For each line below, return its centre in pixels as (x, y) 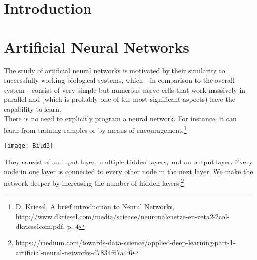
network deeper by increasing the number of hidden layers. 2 (94, 182)
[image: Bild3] (29, 146)
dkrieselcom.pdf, (40, 226)
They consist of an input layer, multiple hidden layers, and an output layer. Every (128, 161)
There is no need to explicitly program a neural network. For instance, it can (120, 118)
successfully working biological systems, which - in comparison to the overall (119, 80)
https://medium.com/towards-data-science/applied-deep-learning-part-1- (126, 243)
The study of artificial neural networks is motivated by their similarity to (115, 70)
